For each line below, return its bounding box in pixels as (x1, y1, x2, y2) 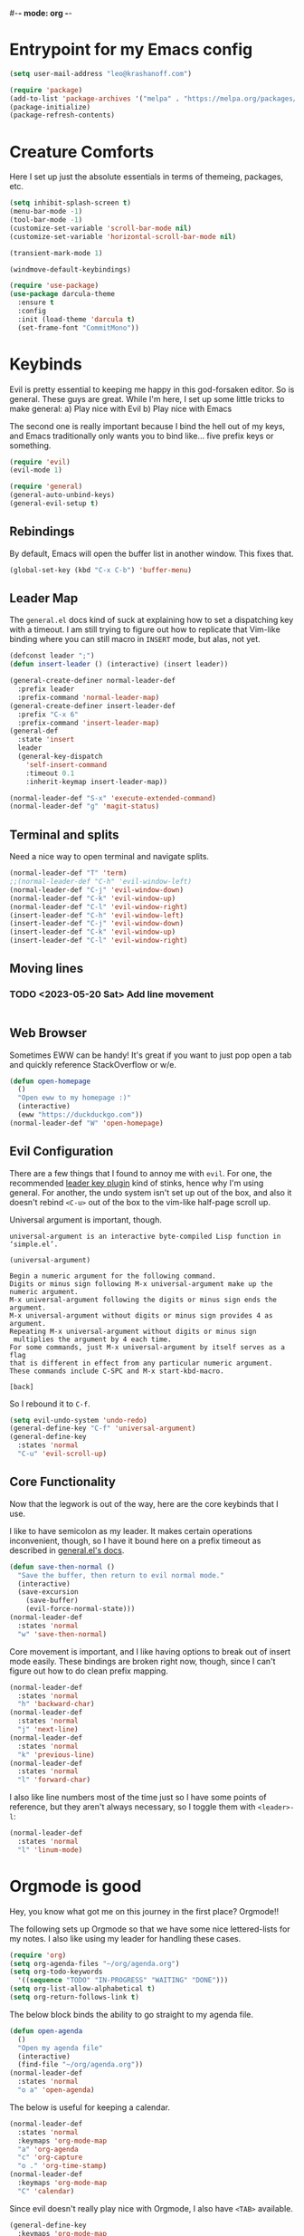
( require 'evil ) (9, 457, 71, 466)
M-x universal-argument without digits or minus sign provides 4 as (9, 1310, 273, 1320)
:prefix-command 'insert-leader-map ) (17, 718, 160, 727)
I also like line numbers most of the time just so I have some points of (9, 1792, 267, 1803)
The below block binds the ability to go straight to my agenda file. (9, 2009, 254, 2020)
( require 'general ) (9, 482, 83, 492)
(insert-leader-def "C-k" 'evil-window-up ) (9, 927, 176, 936)
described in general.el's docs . (9, 1544, 125, 1556)
